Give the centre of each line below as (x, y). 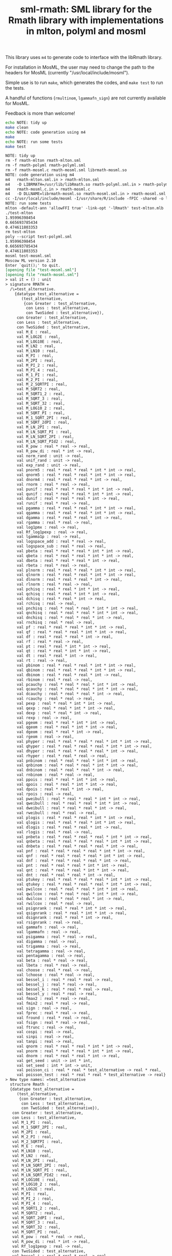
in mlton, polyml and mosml (86, 31)
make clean (17, 128)
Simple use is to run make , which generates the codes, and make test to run (84, 82)
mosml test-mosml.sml (28, 256)
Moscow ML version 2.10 (31, 260)
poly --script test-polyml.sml (39, 237)
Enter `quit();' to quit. (33, 265)
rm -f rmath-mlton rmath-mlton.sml (43, 161)
